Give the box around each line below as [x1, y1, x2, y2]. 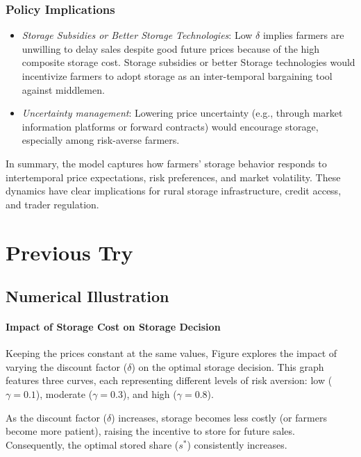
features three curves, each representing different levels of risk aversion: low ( [6, 373, 333, 388]
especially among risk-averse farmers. [22, 133, 180, 147]
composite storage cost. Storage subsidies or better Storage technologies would [22, 55, 355, 69]
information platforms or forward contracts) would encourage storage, [22, 119, 319, 133]
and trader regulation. [6, 197, 99, 211]
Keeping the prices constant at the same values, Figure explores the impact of [6, 346, 337, 360]
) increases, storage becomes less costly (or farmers [111, 410, 327, 424]
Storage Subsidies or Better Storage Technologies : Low [22, 28, 253, 42]
